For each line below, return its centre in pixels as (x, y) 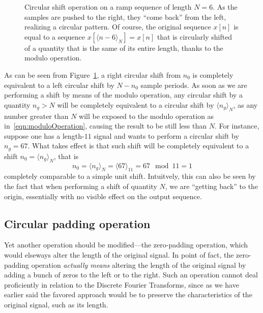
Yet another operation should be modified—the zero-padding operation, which (126, 245)
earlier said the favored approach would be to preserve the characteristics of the (128, 294)
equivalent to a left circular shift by (59, 85)
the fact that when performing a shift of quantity (81, 186)
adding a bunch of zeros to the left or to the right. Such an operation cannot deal (131, 275)
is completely (213, 74)
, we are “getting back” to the (212, 186)
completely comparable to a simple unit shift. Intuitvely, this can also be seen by (130, 176)
